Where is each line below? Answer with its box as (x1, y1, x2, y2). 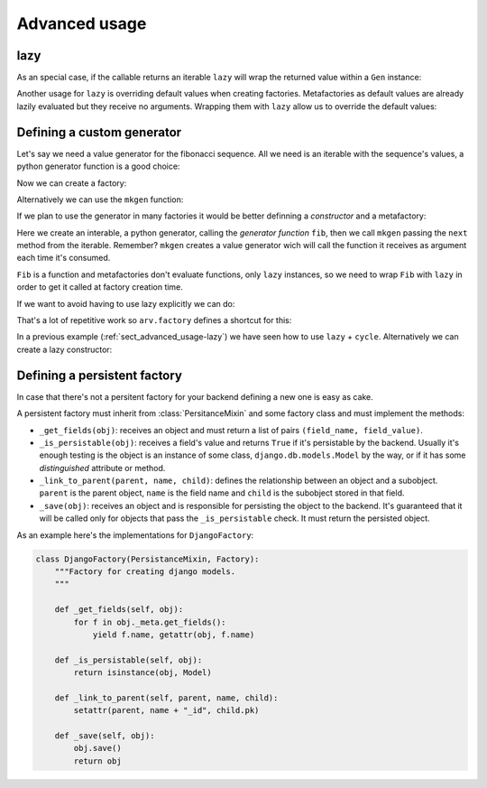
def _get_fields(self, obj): (54, 605, 184, 615)
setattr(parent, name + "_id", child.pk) (73, 705, 260, 716)
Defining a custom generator (16, 125, 182, 140)
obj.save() (73, 743, 122, 754)
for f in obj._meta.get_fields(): (73, 616, 226, 627)
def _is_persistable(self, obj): (54, 654, 203, 665)
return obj (73, 756, 122, 766)
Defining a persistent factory (16, 367, 182, 383)
